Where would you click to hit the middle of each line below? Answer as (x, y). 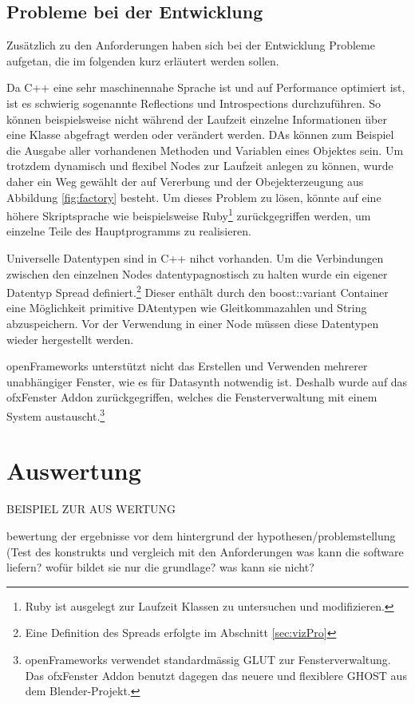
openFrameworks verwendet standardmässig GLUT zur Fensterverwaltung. (208, 659)
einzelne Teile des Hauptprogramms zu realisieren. (129, 231)
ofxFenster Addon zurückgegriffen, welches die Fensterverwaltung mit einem (192, 397)
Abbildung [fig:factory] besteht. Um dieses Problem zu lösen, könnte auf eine (194, 197)
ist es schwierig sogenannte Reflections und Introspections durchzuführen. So (194, 103)
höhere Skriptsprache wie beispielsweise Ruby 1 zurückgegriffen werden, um (189, 214)
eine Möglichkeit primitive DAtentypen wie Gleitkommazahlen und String (187, 308)
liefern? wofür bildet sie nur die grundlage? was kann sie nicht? (160, 567)
